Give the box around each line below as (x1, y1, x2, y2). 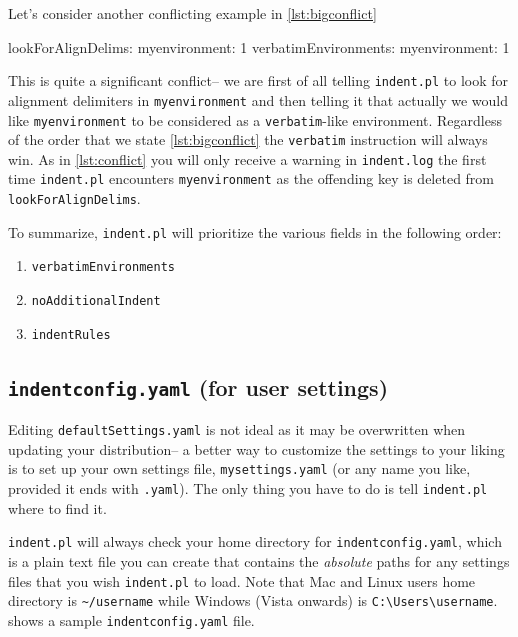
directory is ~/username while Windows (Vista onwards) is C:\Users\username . (8, 590, 498, 611)
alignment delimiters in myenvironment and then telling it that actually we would (8, 89, 508, 110)
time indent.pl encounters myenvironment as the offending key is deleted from (8, 168, 495, 189)
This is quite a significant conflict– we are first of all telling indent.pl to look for (8, 70, 509, 91)
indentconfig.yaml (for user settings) (8, 371, 389, 402)
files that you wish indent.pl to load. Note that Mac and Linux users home (8, 570, 476, 591)
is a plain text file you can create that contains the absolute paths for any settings (8, 551, 510, 571)
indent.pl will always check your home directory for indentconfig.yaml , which (8, 531, 502, 552)
